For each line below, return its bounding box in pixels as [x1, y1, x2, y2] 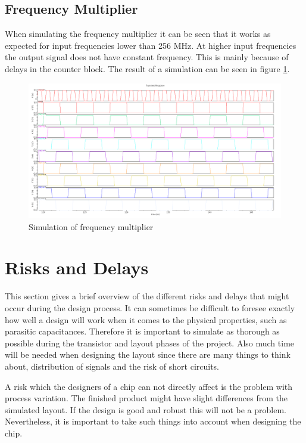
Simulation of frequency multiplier [29, 220, 154, 233]
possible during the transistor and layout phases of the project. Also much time [5, 336, 295, 349]
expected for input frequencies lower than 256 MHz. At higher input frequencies [5, 39, 296, 51]
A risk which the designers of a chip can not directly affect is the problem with [5, 380, 293, 392]
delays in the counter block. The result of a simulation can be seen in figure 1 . [5, 62, 290, 75]
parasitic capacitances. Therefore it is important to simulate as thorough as [5, 325, 280, 337]
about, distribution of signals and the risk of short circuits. [5, 360, 220, 372]
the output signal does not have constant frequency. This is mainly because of [5, 51, 289, 63]
